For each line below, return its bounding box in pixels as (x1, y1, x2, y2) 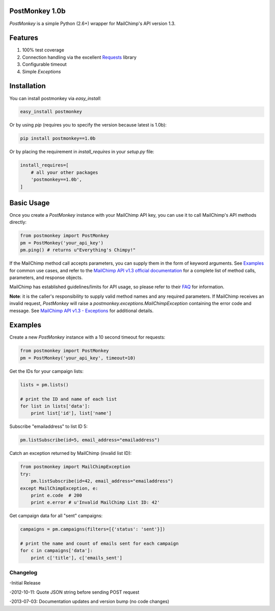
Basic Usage (9, 199, 50, 207)
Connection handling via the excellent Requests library (22, 54, 137, 60)
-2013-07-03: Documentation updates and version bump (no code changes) (9, 598, 170, 604)
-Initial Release (9, 579, 41, 586)
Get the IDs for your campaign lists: (9, 368, 84, 374)
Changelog (9, 569, 38, 576)
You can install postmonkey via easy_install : (9, 95, 102, 101)
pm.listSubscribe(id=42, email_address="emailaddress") (31, 478, 174, 484)
